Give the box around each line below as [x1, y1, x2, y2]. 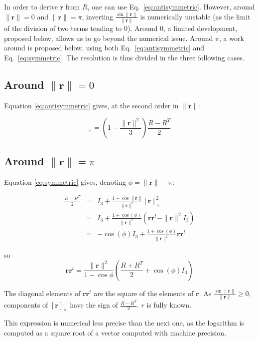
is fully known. [146, 300, 192, 310]
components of [4, 300, 48, 310]
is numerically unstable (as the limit [140, 11, 251, 21]
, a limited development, [163, 23, 238, 33]
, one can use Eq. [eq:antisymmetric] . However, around [87, 1, 255, 11]
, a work [219, 32, 244, 43]
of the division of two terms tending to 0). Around [4, 23, 158, 33]
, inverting [82, 11, 114, 21]
